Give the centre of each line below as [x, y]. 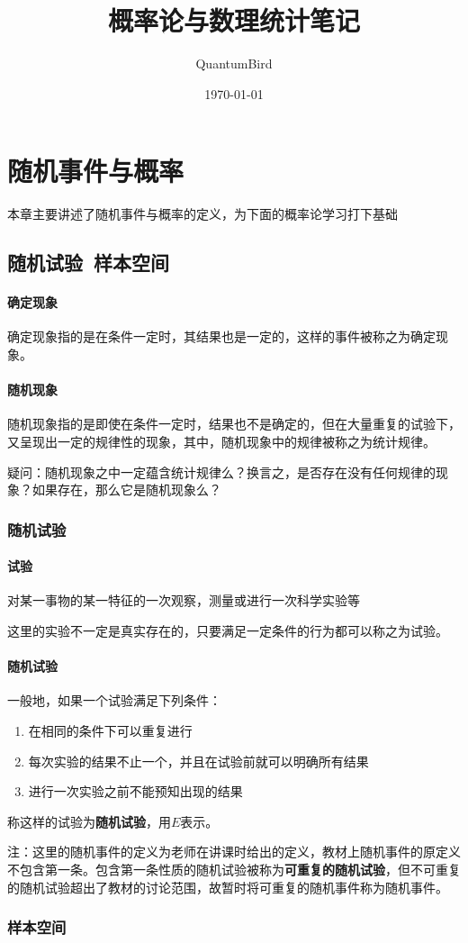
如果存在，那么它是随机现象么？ [126, 490]
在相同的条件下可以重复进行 [110, 730]
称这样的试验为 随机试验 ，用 [89, 821]
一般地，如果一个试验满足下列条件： [114, 700]
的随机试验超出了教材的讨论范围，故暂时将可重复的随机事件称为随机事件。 [228, 887]
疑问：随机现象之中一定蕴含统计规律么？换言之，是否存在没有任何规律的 [221, 471]
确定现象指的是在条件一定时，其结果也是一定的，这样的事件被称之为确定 [221, 336]
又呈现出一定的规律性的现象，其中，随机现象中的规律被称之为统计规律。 [221, 441]
